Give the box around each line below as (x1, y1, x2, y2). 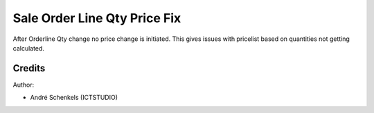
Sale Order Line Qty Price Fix (12, 10, 181, 26)
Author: (12, 80, 35, 89)
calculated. (12, 44, 45, 52)
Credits (12, 62, 46, 74)
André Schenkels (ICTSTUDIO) (30, 94, 118, 102)
